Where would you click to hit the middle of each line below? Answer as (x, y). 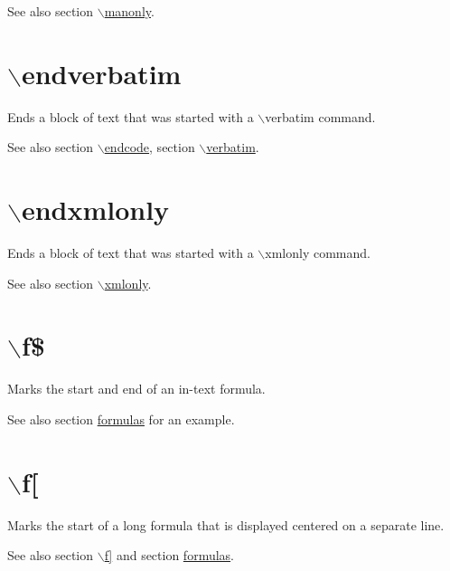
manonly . (129, 11)
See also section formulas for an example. (121, 419)
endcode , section (150, 147)
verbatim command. (320, 116)
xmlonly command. (318, 253)
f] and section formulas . (169, 555)
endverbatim (101, 73)
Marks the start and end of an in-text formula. (136, 389)
